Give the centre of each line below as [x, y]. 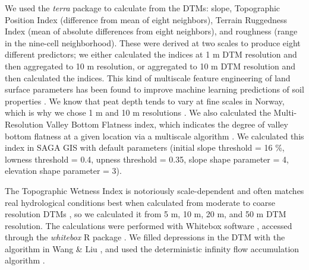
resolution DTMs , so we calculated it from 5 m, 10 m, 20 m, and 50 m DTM [146, 214]
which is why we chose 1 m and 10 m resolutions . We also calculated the [138, 112]
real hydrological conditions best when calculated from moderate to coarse [140, 202]
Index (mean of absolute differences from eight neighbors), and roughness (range [151, 31]
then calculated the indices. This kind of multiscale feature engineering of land [148, 77]
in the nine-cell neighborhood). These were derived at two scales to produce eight [153, 42]
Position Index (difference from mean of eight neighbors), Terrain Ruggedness [146, 19]
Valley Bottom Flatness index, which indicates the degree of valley [167, 124]
